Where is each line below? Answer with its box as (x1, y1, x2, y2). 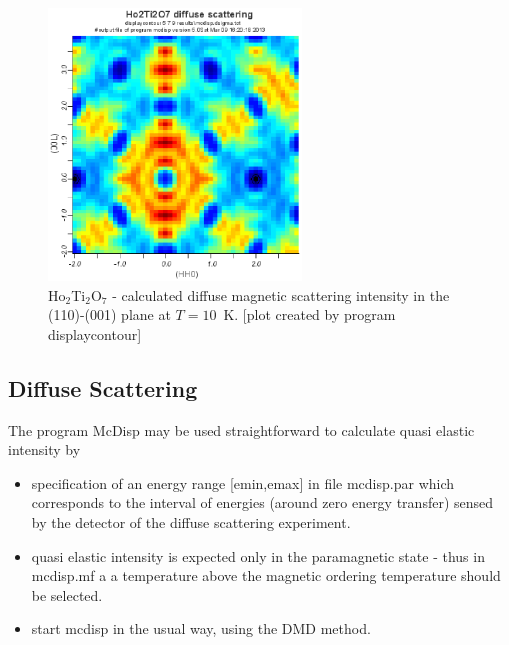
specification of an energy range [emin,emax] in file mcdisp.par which (31, 472, 455, 493)
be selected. (31, 584, 103, 605)
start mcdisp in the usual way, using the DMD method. (31, 618, 371, 639)
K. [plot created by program (223, 304, 396, 325)
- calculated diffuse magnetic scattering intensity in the (112, 284, 450, 305)
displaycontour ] (48, 323, 142, 344)
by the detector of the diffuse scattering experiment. (31, 511, 351, 532)
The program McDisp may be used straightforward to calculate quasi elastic (8, 419, 475, 440)
